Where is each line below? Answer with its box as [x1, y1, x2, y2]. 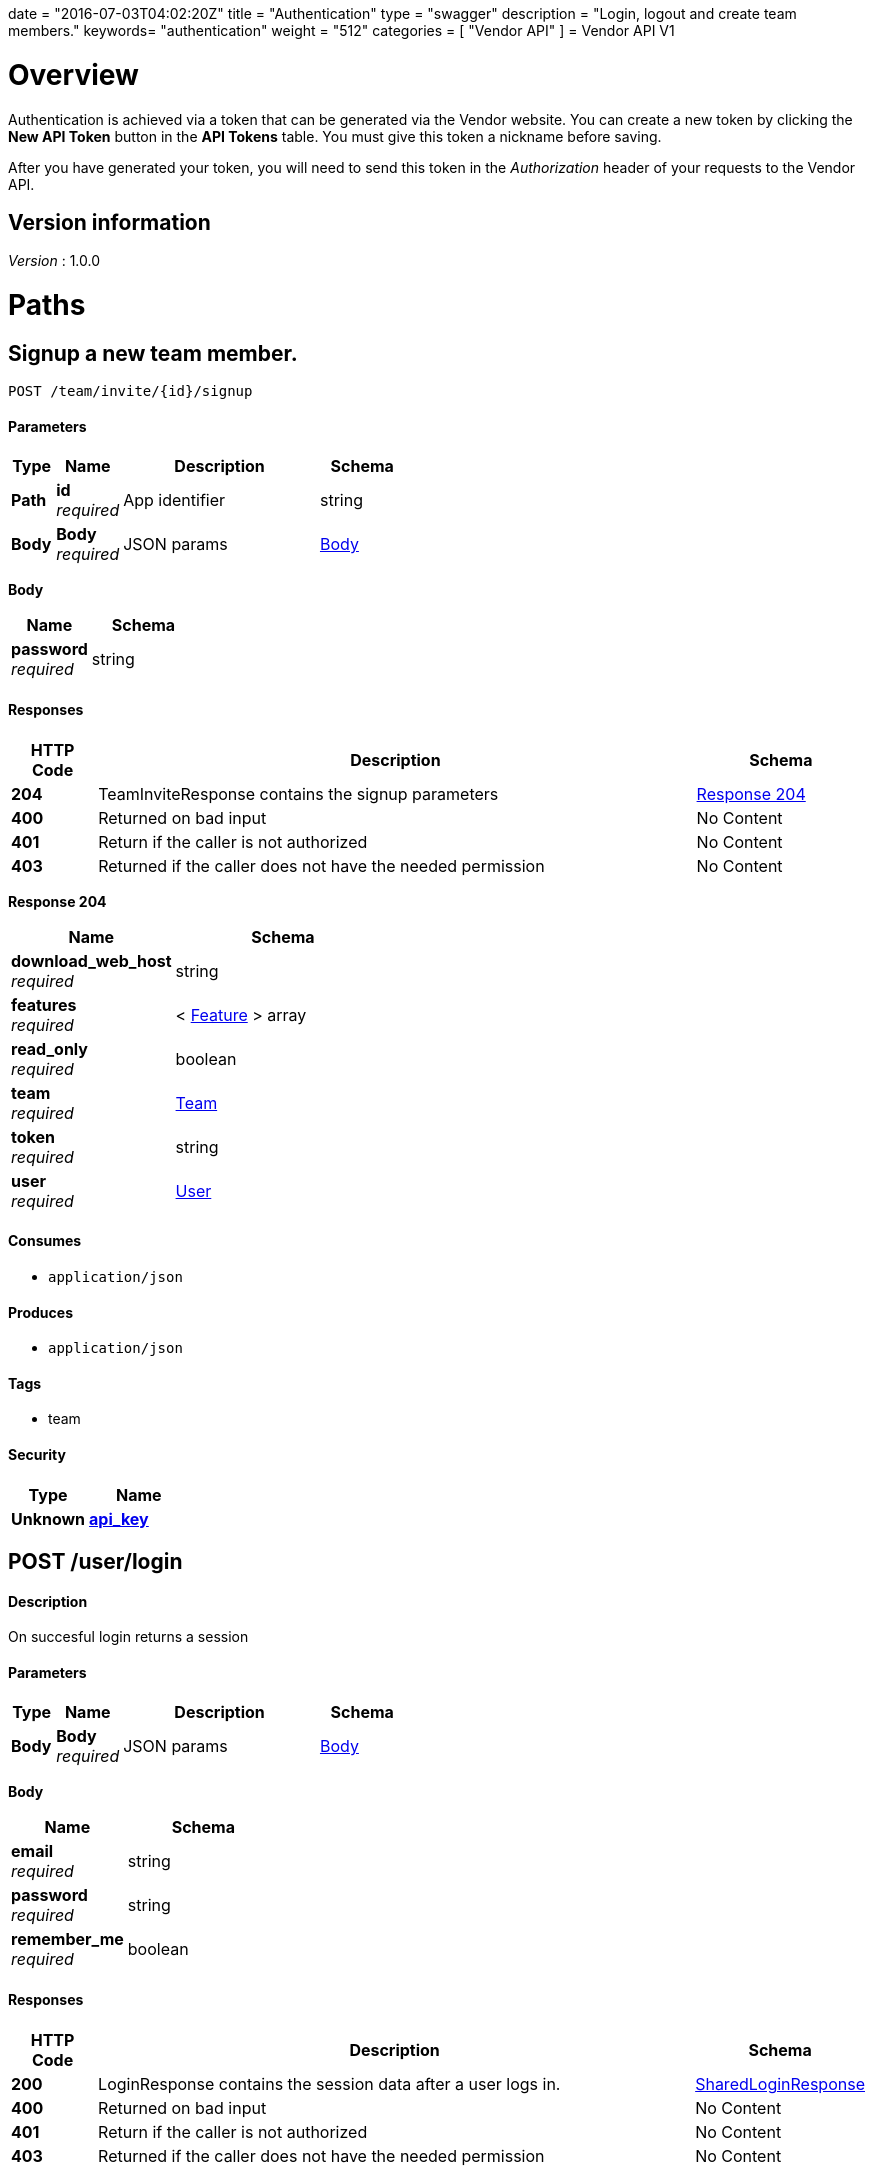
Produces [8, 1303, 73, 1321]
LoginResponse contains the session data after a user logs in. [98, 2073, 561, 2094]
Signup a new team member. [8, 340, 298, 366]
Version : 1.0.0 [8, 252, 101, 270]
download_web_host [11, 950, 172, 971]
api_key [89, 1508, 149, 1529]
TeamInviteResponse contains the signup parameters [98, 783, 499, 804]
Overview [8, 57, 139, 92]
